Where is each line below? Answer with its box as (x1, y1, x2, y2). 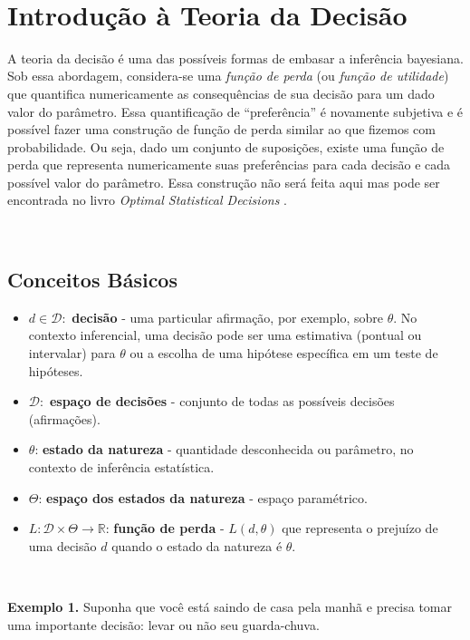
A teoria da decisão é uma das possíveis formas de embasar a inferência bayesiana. (7, 48, 464, 67)
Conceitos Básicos (7, 266, 177, 294)
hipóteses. (28, 361, 83, 380)
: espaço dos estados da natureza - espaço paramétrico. (38, 488, 368, 507)
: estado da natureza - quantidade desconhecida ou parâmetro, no (34, 440, 414, 459)
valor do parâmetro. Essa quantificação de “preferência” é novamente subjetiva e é (7, 102, 464, 121)
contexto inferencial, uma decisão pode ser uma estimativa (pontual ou (28, 325, 422, 344)
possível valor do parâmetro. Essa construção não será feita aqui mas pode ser (7, 172, 440, 191)
